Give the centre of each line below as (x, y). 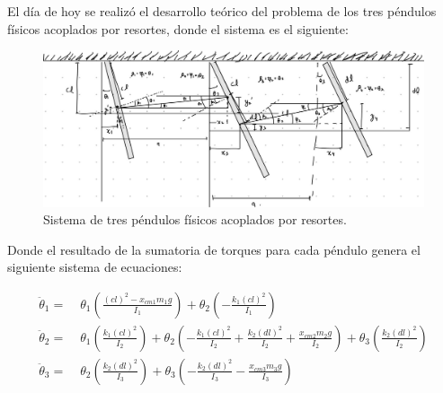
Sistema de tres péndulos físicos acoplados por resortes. (195, 219)
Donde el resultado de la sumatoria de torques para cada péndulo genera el (214, 249)
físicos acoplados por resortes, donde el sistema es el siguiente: (178, 28)
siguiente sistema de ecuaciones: (95, 267)
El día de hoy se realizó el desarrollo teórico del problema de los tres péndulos (222, 11)
